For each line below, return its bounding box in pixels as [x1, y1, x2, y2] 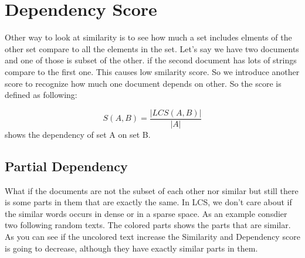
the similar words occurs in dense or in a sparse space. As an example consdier [5, 207, 287, 219]
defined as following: [5, 89, 77, 101]
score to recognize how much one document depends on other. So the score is [5, 77, 282, 89]
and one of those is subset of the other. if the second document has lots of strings [5, 54, 297, 66]
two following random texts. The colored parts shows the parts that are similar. [5, 219, 291, 231]
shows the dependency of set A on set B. [5, 128, 151, 140]
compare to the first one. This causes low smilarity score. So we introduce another [5, 65, 300, 77]
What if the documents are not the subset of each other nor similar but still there [5, 184, 299, 196]
